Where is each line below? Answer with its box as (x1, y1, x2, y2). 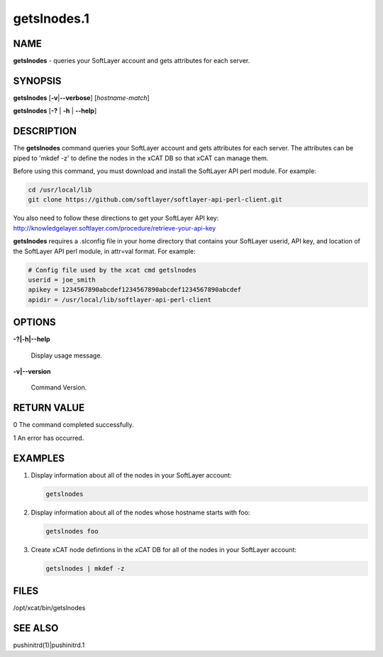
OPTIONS (13, 316, 56, 328)
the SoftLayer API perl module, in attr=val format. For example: (13, 247, 196, 255)
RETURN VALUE (13, 402, 85, 414)
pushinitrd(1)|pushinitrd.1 (13, 641, 85, 649)
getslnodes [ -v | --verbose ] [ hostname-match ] (13, 93, 150, 102)
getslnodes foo (45, 527, 99, 535)
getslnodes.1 (13, 11, 90, 26)
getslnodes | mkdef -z (45, 564, 125, 573)
